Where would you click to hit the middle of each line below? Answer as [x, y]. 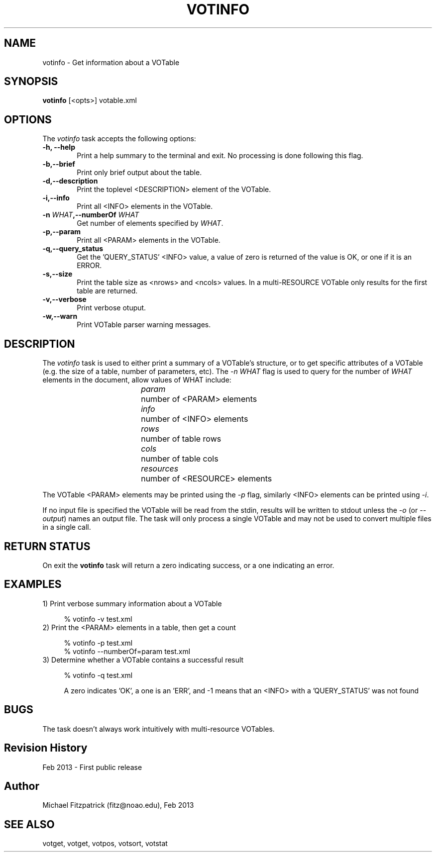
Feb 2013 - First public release [92, 767]
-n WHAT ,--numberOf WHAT [91, 215]
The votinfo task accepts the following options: [119, 139]
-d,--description [70, 181]
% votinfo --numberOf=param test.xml [127, 651]
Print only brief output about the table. [139, 173]
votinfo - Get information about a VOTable [111, 62]
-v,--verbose [64, 299]
